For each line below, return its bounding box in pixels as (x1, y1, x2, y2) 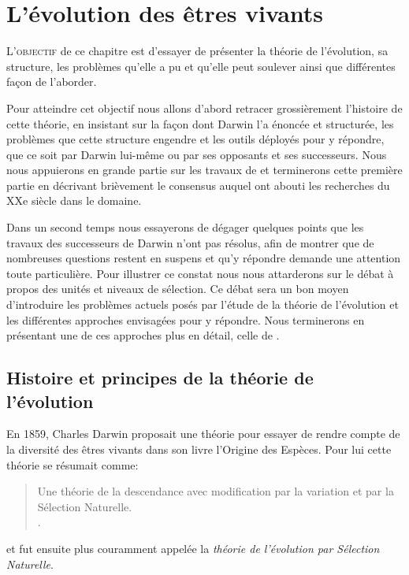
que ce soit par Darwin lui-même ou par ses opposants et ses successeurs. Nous (6, 146, 387, 162)
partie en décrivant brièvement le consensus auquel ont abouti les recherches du (6, 176, 390, 193)
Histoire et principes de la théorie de (6, 365, 314, 390)
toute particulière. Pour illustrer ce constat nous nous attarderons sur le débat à (6, 265, 394, 281)
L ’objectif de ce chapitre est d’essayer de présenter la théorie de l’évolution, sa (6, 43, 389, 59)
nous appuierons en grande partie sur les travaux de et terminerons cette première (6, 161, 403, 178)
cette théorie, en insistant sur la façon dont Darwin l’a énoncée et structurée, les (6, 115, 394, 132)
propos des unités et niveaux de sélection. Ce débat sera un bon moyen (6, 280, 349, 297)
